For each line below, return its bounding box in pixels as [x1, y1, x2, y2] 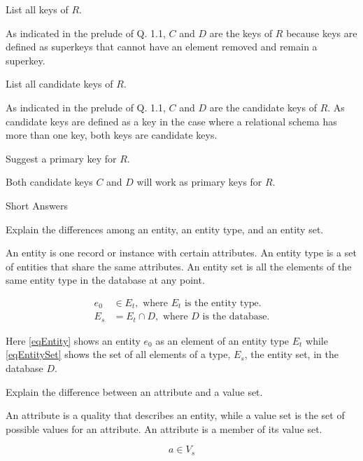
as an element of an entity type [155, 333, 290, 348]
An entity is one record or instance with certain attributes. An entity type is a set [6, 245, 357, 260]
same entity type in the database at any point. [6, 273, 205, 287]
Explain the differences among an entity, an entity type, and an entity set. [6, 221, 324, 236]
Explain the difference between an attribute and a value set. [6, 384, 263, 399]
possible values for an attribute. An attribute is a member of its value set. [6, 421, 322, 436]
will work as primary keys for [136, 174, 262, 189]
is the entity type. [184, 298, 262, 308]
